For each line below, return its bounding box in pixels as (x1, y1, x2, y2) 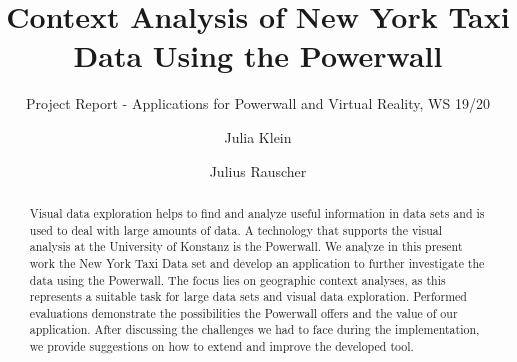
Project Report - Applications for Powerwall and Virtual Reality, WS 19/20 (26, 93, 490, 114)
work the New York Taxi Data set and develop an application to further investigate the (29, 254, 485, 271)
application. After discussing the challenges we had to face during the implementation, (29, 321, 480, 338)
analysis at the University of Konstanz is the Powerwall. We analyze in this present (29, 238, 463, 255)
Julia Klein (224, 126, 292, 147)
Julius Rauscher (209, 160, 307, 181)
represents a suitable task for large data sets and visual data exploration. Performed (29, 288, 467, 305)
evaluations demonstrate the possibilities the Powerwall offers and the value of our (29, 304, 458, 321)
